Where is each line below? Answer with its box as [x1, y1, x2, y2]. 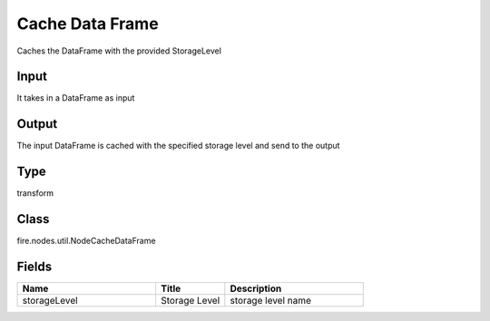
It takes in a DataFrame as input [16, 92, 135, 103]
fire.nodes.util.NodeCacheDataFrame [16, 236, 156, 247]
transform [16, 188, 54, 199]
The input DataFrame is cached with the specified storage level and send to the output [16, 141, 340, 151]
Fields [16, 258, 53, 274]
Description [230, 282, 282, 295]
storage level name [230, 295, 312, 307]
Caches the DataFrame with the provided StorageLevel [16, 45, 222, 56]
